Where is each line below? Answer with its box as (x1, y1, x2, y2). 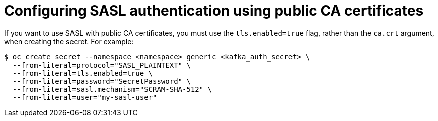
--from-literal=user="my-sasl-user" (12, 93, 157, 101)
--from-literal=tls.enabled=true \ (12, 69, 153, 77)
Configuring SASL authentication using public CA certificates (4, 2, 424, 19)
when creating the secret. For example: (4, 37, 134, 46)
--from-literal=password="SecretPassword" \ (12, 77, 191, 85)
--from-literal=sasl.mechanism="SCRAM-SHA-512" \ (12, 85, 212, 93)
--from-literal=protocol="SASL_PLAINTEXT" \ (12, 60, 191, 69)
